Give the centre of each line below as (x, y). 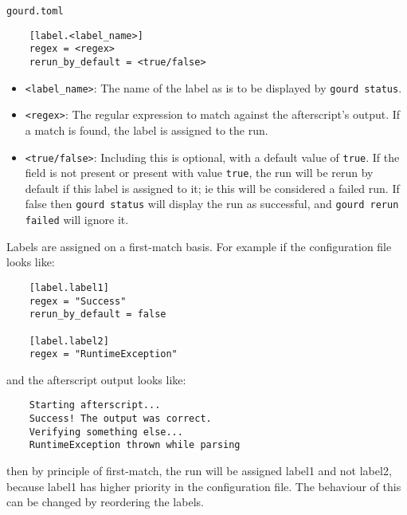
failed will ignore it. (77, 220)
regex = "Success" (78, 301)
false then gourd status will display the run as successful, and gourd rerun (212, 204)
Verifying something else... (106, 432)
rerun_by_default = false (98, 315)
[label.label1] (69, 287)
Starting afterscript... (95, 405)
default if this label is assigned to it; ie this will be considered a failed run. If (212, 188)
